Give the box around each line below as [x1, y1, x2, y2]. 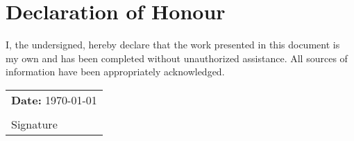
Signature [11, 115, 58, 132]
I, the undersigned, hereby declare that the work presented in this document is [6, 37, 340, 52]
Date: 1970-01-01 [11, 91, 97, 108]
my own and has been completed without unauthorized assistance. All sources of [6, 50, 348, 65]
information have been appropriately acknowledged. [6, 64, 225, 79]
